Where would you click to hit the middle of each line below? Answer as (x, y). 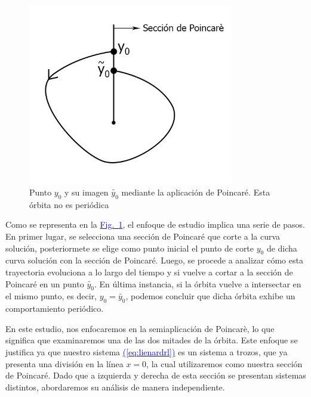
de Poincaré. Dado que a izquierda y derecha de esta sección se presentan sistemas (156, 375)
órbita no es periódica (69, 204)
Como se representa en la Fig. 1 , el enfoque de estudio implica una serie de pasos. (155, 224)
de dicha (282, 248)
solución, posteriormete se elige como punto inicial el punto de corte (130, 248)
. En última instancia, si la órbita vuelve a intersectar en (198, 283)
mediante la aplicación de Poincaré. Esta (196, 192)
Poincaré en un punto (45, 283)
